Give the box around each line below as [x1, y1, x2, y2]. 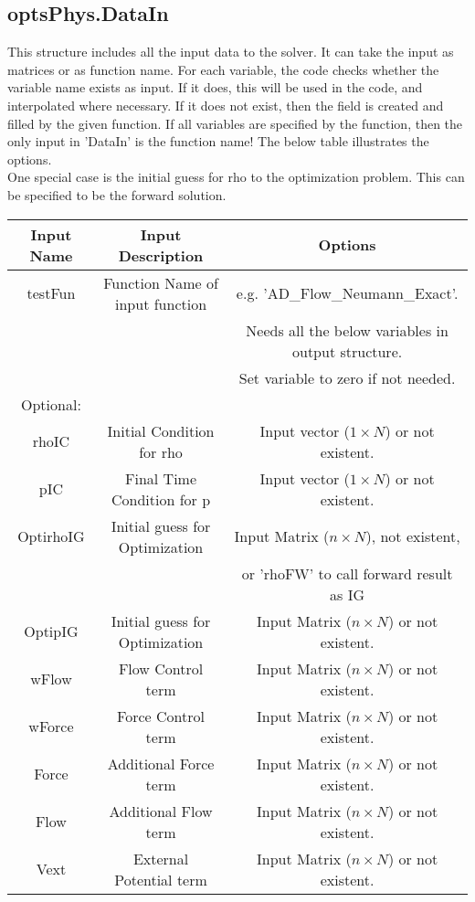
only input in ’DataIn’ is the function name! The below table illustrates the [7, 132, 429, 151]
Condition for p [111, 488, 211, 510]
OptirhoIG [17, 525, 85, 547]
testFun [26, 282, 76, 304]
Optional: [21, 393, 81, 415]
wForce [28, 716, 74, 738]
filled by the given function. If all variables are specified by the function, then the [7, 113, 463, 133]
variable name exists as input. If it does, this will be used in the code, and [7, 78, 423, 97]
